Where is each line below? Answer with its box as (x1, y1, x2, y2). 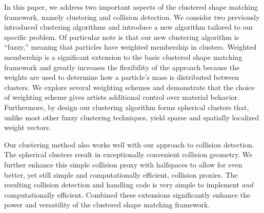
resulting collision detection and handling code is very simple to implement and (4, 179, 253, 190)
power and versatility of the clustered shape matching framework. (4, 199, 210, 210)
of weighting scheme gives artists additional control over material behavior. (4, 92, 239, 102)
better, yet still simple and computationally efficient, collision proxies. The (4, 169, 238, 180)
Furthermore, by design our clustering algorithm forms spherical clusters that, (4, 101, 249, 112)
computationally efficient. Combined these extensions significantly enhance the (4, 189, 251, 200)
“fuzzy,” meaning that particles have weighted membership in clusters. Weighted (4, 41, 257, 52)
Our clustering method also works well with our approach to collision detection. (4, 139, 254, 150)
